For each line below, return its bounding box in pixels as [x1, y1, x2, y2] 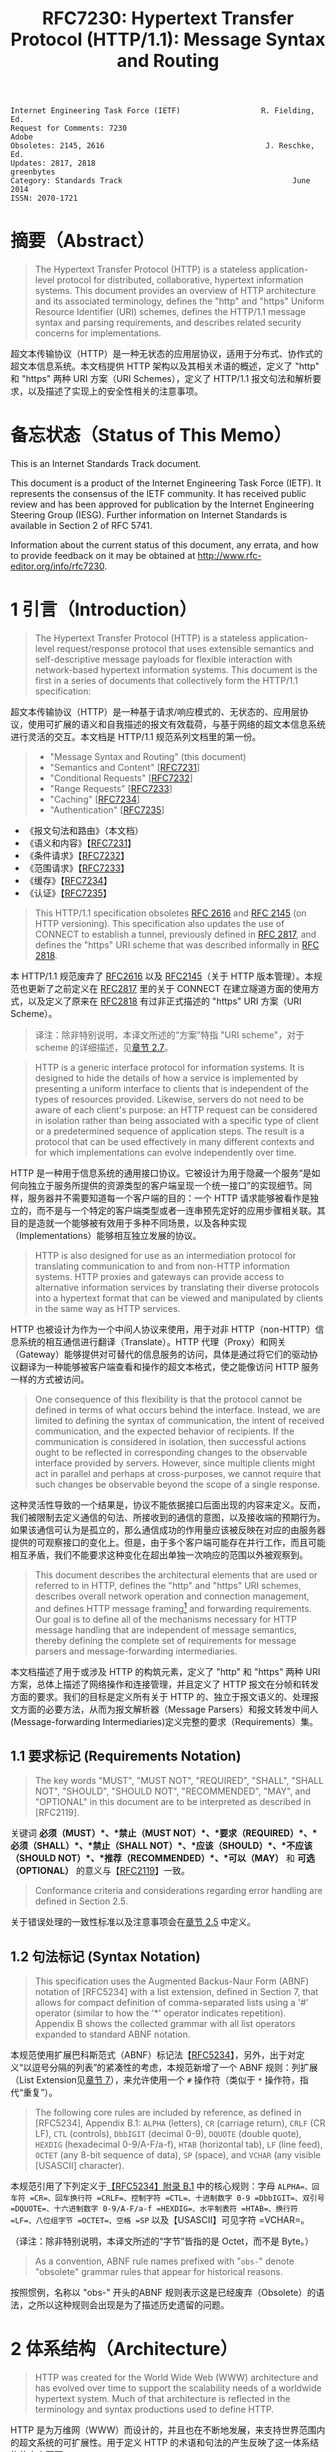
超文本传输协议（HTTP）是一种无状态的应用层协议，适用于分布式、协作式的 [10, 348, 323, 360]
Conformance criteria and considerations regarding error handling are [34, 1885, 323, 1897]
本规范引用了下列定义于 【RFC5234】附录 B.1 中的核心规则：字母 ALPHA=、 [10, 2180, 313, 2192]
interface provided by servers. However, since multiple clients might [34, 1457, 316, 1469]
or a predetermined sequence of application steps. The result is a [34, 1125, 305, 1137]
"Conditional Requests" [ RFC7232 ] [49, 772, 193, 784]
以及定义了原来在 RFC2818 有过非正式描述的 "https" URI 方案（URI [27, 995, 302, 1007]
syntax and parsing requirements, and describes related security [34, 317, 302, 329]
